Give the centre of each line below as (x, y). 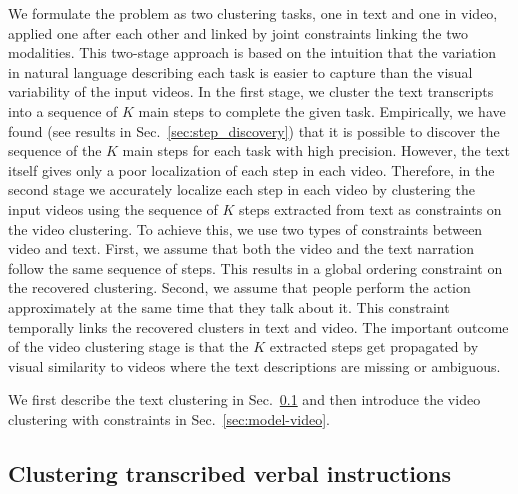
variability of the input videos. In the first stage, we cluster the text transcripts (251, 91)
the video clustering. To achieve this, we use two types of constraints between (245, 228)
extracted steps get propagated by (374, 346)
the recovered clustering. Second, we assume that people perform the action (239, 287)
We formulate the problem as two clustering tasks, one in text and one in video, (253, 13)
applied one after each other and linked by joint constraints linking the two (238, 32)
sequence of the (55, 150)
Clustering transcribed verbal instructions (230, 472)
